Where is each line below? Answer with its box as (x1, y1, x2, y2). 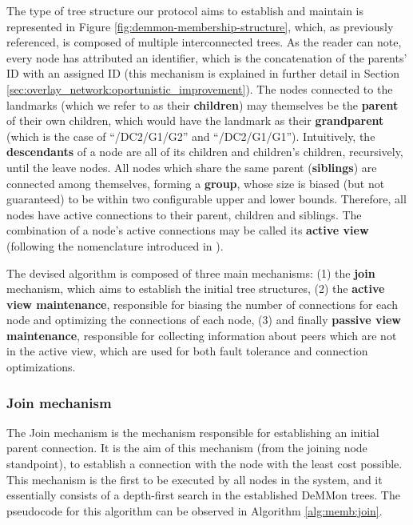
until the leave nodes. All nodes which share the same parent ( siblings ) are (6, 158, 377, 175)
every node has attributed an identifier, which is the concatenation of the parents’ (6, 49, 407, 66)
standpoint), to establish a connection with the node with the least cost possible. (6, 455, 403, 472)
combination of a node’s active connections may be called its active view (6, 222, 369, 238)
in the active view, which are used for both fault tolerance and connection (6, 343, 368, 359)
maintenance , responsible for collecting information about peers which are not (6, 327, 397, 343)
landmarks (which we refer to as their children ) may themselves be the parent (6, 96, 399, 113)
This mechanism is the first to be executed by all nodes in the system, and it (6, 471, 383, 487)
